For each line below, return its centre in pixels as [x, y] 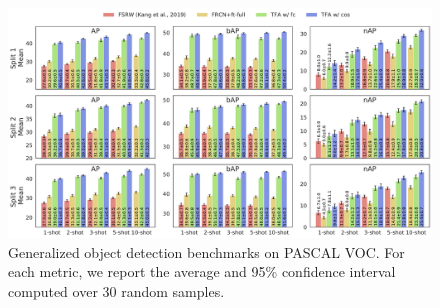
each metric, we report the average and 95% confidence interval [202, 271]
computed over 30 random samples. [116, 291]
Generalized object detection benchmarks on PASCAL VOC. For [206, 251]
